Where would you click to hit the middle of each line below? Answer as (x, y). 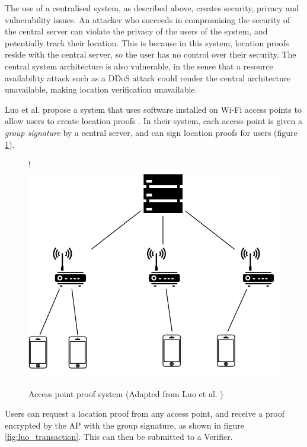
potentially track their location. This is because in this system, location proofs (147, 42)
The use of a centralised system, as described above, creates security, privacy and (152, 8)
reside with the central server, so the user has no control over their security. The (151, 54)
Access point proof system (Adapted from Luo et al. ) (126, 393)
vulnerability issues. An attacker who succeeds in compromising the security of (148, 19)
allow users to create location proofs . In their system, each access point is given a (153, 121)
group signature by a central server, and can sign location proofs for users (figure (151, 132)
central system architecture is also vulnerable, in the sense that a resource (139, 66)
